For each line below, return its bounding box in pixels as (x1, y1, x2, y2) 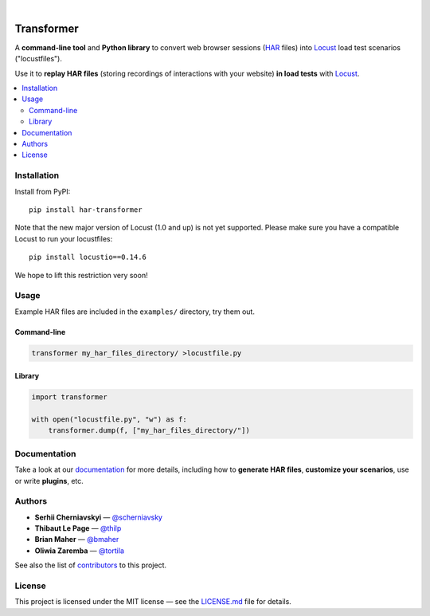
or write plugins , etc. (14, 476, 84, 485)
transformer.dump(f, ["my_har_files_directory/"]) (48, 426, 250, 435)
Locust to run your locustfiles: (14, 233, 113, 243)
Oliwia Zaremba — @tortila (34, 546, 125, 555)
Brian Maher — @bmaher (34, 535, 119, 544)
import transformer (31, 393, 107, 402)
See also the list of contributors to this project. (14, 560, 167, 570)
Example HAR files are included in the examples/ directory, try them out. (14, 307, 255, 316)
